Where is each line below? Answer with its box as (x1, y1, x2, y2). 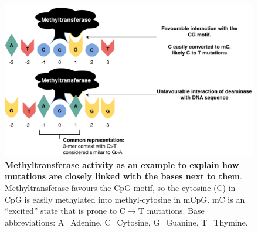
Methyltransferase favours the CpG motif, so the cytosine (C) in (5, 181, 236, 193)
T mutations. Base (138, 204, 205, 217)
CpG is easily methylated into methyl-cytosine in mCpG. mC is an (5, 193, 245, 205)
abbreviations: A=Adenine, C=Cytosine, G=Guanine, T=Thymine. (5, 216, 248, 228)
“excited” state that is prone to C (5, 204, 125, 217)
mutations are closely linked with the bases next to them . (5, 170, 242, 182)
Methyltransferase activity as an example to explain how (5, 158, 239, 170)
